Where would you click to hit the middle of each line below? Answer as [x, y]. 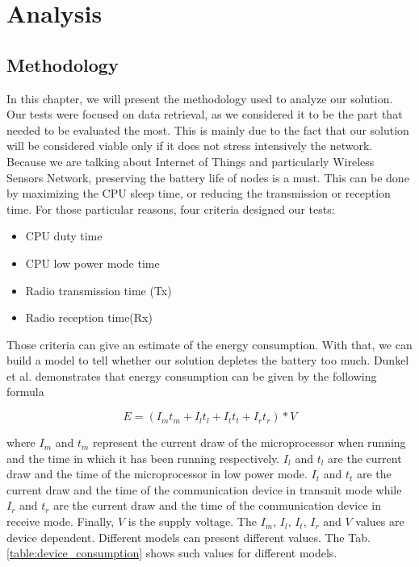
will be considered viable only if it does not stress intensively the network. [190, 146]
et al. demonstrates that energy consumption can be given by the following [192, 375]
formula [25, 392]
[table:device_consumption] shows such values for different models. [172, 553]
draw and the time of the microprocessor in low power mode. [157, 474]
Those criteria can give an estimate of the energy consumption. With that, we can [209, 344]
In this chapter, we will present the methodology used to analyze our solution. [200, 98]
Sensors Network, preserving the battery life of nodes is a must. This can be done [208, 177]
